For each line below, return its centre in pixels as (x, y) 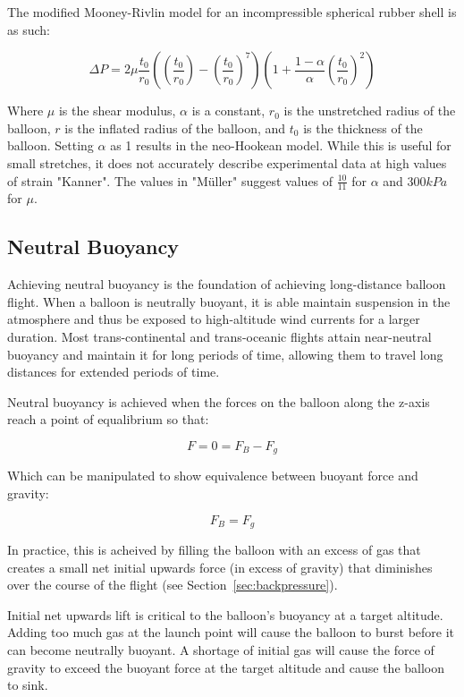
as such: (29, 29)
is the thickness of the (363, 127)
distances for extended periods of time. (114, 372)
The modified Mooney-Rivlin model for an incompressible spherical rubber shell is (232, 12)
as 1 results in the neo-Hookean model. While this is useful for (281, 145)
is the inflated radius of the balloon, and (175, 127)
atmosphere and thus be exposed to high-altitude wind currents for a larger (214, 319)
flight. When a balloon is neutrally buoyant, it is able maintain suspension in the (229, 301)
